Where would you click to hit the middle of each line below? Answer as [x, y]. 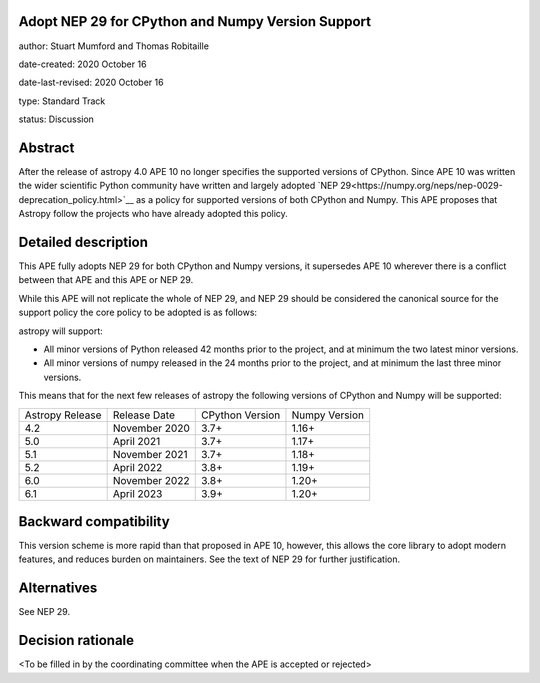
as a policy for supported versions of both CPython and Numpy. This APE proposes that [316, 199]
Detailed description [83, 241]
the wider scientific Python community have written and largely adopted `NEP [178, 186]
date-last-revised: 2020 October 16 [91, 82]
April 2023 [137, 493]
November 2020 [151, 428]
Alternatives [58, 588]
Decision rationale [76, 640]
